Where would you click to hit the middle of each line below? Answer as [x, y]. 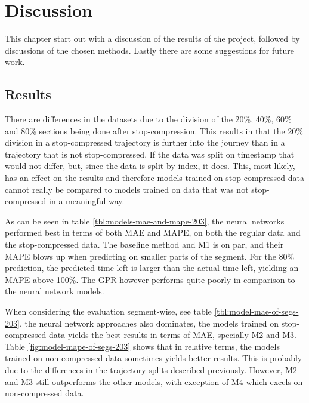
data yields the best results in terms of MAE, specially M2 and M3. [173, 335]
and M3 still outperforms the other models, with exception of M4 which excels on [154, 381]
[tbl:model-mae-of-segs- [257, 311]
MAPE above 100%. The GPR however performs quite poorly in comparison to [150, 279]
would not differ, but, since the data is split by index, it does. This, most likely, [150, 166]
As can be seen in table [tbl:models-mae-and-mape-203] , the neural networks [145, 221]
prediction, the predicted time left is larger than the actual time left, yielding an [152, 268]
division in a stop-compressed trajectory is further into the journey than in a [145, 142]
